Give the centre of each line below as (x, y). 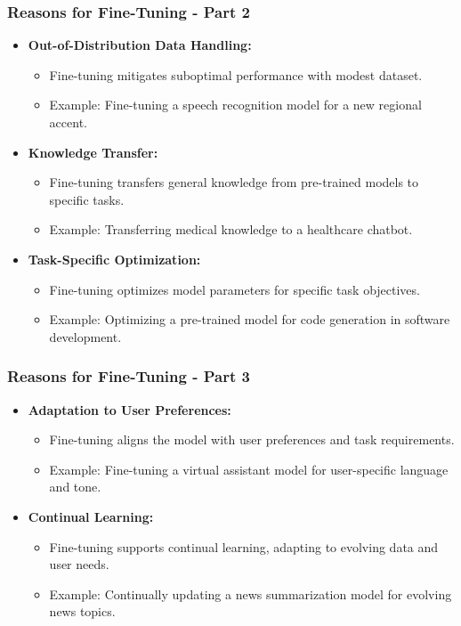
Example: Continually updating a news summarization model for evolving (251, 593)
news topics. (82, 611)
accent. (68, 122)
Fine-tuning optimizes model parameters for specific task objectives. (235, 289)
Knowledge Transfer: (93, 152)
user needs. (79, 564)
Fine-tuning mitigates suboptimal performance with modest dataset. (236, 74)
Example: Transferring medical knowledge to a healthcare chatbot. (231, 229)
